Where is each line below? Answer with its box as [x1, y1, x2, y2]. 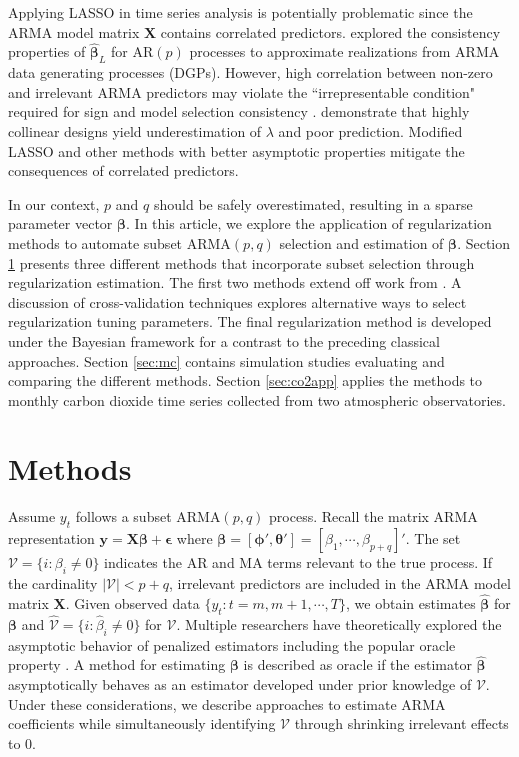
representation [8, 528, 95, 549]
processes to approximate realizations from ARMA [189, 41, 500, 62]
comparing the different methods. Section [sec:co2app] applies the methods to [8, 370, 483, 391]
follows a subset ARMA [75, 506, 221, 527]
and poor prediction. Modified [278, 120, 463, 141]
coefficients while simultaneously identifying [8, 713, 276, 734]
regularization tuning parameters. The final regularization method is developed [8, 311, 492, 332]
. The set [405, 528, 461, 549]
